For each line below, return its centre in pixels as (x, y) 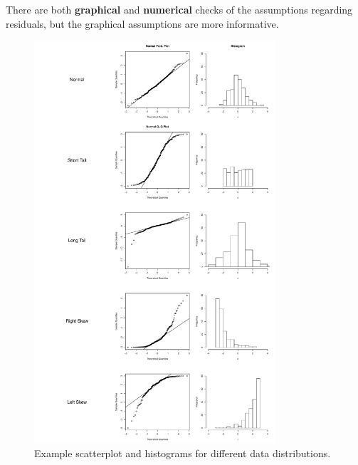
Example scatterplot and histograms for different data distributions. (183, 453)
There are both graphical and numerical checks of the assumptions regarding (179, 9)
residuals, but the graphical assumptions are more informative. (142, 23)
